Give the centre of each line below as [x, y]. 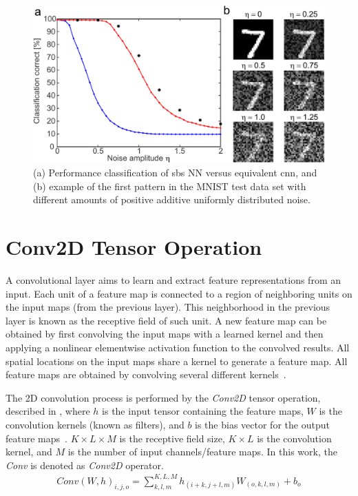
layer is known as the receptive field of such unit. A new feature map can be [166, 320]
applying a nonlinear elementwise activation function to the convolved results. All [178, 348]
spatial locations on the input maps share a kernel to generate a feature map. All [177, 361]
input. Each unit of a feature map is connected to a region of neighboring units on [179, 293]
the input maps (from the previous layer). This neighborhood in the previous [168, 307]
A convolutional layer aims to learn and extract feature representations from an [173, 280]
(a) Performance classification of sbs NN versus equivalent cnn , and [175, 173]
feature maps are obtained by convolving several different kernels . [146, 374]
